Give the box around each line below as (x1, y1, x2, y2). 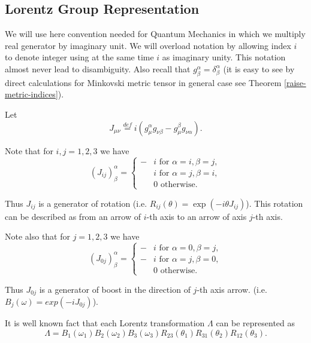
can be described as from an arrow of (5, 210, 141, 222)
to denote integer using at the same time (5, 51, 154, 63)
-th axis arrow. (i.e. (197, 283, 267, 295)
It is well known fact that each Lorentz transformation (5, 316, 205, 329)
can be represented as (216, 316, 295, 329)
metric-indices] (5, 88, 58, 100)
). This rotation (246, 197, 303, 209)
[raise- (284, 76, 306, 88)
